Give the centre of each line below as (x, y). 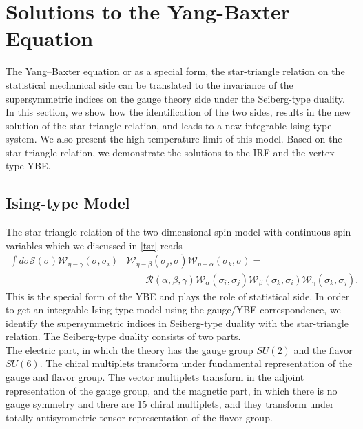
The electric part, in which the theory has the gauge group (129, 349)
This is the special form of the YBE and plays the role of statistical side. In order (178, 296)
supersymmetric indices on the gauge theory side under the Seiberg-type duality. (175, 98)
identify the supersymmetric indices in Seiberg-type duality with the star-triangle (177, 323)
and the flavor (323, 349)
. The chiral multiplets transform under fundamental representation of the (196, 363)
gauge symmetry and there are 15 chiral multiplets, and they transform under (170, 404)
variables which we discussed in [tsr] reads (94, 245)
